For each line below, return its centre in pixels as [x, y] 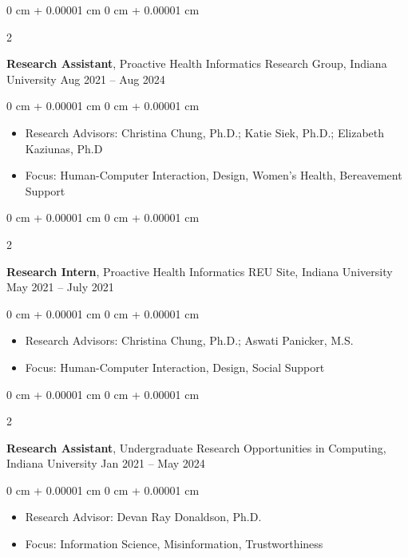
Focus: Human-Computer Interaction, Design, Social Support [175, 367]
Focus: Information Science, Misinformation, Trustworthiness [174, 544]
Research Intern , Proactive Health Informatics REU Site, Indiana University [200, 271]
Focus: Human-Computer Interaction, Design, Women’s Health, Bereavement [214, 175]
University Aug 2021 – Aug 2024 [86, 79]
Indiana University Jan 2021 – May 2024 [106, 463]
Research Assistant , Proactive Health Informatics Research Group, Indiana [197, 63]
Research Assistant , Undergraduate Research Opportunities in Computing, [196, 447]
